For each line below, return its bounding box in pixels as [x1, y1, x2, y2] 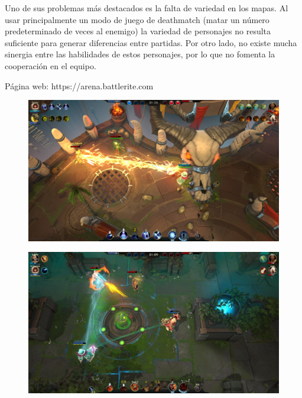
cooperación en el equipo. [5, 59, 96, 72]
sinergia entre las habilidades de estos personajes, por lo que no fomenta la [5, 48, 275, 60]
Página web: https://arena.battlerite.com [5, 79, 154, 92]
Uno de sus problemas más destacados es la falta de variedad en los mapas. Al [5, 2, 288, 14]
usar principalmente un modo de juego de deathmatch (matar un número [5, 13, 269, 25]
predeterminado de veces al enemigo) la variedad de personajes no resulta [5, 25, 271, 37]
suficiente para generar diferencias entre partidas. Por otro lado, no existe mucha [5, 36, 297, 48]
